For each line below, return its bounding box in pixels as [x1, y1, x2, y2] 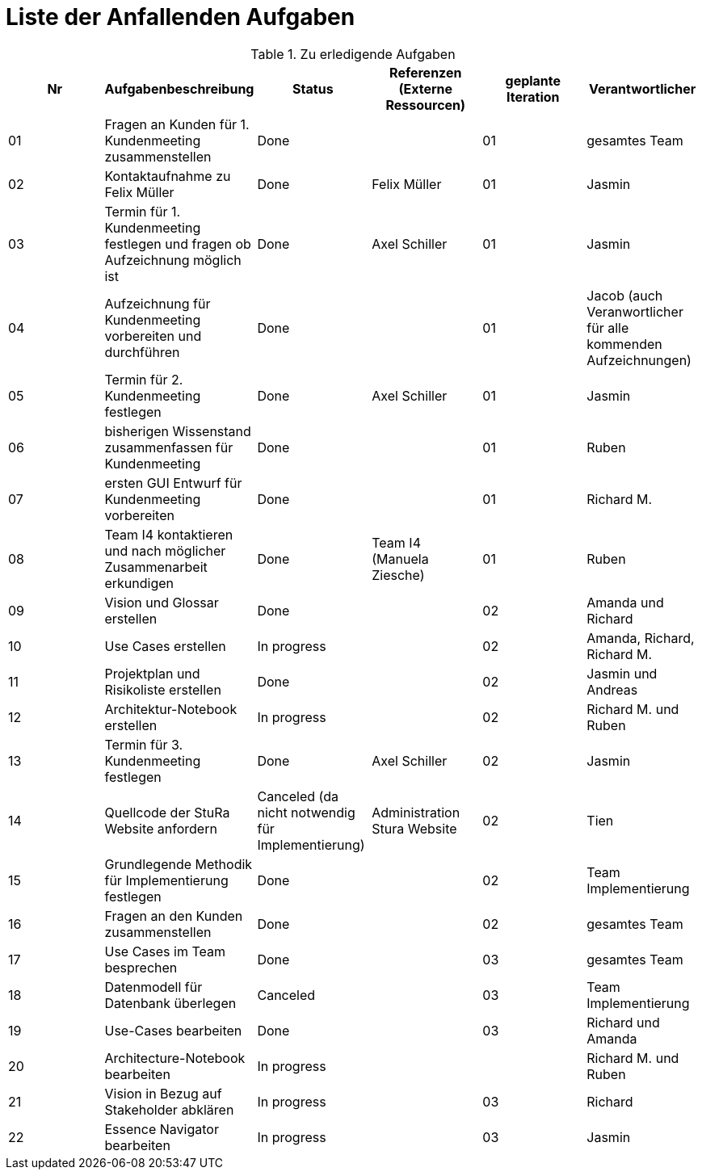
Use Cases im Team [104, 943, 226, 960]
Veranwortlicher [586, 303, 683, 320]
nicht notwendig [257, 804, 355, 821]
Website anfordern [104, 820, 217, 837]
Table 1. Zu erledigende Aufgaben [250, 45, 456, 62]
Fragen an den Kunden [104, 907, 243, 924]
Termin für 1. [104, 203, 181, 220]
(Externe [398, 80, 453, 97]
